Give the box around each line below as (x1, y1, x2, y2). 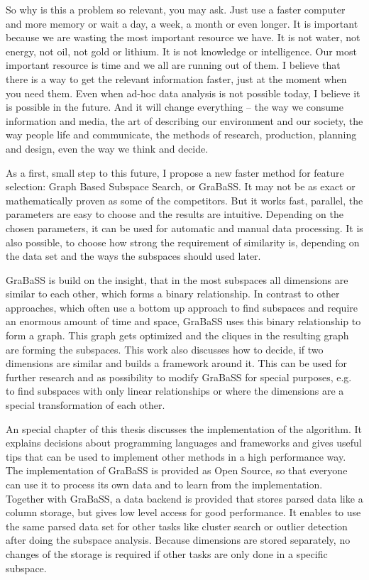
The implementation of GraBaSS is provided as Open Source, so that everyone (6, 463, 348, 478)
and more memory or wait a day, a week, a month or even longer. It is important (6, 16, 358, 31)
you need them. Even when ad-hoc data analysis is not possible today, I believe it (6, 85, 360, 100)
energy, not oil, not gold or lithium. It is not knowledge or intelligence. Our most (6, 43, 357, 58)
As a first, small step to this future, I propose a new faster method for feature (6, 165, 344, 180)
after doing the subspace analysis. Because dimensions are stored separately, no (6, 532, 351, 547)
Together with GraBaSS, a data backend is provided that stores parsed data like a (6, 491, 363, 505)
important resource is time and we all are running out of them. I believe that (6, 58, 341, 72)
